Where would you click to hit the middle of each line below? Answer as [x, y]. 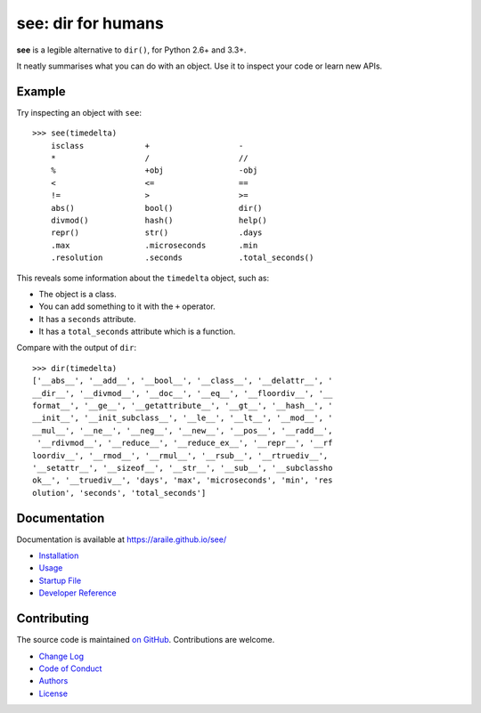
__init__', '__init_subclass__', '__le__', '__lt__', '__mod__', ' [183, 418]
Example [41, 91]
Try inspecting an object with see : [79, 112]
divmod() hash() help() [159, 220]
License [53, 693]
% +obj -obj [154, 170]
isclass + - [147, 146]
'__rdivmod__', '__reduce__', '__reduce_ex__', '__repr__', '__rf [185, 443]
